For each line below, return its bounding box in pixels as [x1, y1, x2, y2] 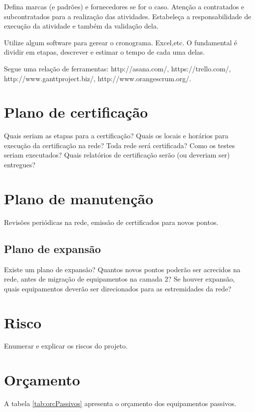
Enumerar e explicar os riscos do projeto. [4, 341, 128, 351]
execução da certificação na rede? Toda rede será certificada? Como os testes [4, 140, 235, 150]
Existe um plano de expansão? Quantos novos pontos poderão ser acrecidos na [4, 264, 241, 274]
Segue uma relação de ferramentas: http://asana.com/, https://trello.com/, [4, 63, 231, 73]
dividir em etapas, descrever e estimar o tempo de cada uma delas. [4, 47, 205, 57]
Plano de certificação [4, 102, 148, 122]
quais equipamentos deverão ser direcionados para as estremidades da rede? [4, 283, 231, 293]
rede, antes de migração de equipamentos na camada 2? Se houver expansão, [4, 274, 235, 284]
